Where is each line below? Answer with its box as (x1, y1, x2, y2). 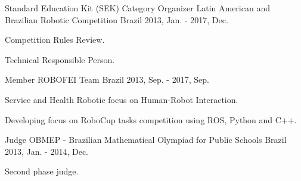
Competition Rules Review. (5, 33, 105, 46)
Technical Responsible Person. (5, 53, 115, 65)
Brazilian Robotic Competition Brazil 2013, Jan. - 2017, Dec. (5, 13, 228, 26)
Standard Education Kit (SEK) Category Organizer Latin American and (5, 2, 270, 14)
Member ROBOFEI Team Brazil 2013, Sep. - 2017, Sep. (5, 73, 209, 86)
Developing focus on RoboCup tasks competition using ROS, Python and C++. (5, 113, 297, 126)
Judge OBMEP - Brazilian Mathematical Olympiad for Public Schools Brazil (5, 133, 287, 146)
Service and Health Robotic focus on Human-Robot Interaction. (5, 93, 238, 105)
